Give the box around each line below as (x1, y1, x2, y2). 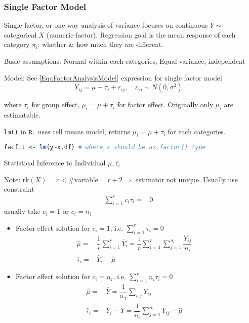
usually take (4, 206, 41, 216)
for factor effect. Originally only (117, 99, 213, 110)
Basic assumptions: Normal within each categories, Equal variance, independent (4, 56, 246, 66)
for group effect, (31, 99, 80, 110)
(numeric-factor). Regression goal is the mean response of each (46, 29, 236, 40)
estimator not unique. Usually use (135, 174, 238, 184)
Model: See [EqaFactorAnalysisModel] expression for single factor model (4, 72, 222, 82)
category (4, 39, 30, 49)
